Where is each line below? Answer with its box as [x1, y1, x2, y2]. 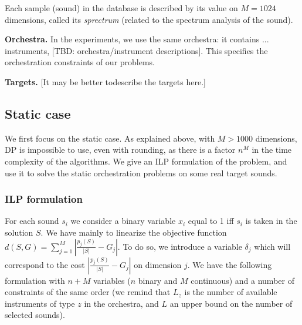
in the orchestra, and [84, 297, 159, 309]
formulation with [5, 274, 65, 286]
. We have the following [187, 258, 272, 270]
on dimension [134, 258, 182, 270]
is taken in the [245, 215, 297, 227]
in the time [252, 143, 292, 156]
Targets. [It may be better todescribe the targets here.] [5, 75, 206, 88]
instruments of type [5, 297, 75, 309]
